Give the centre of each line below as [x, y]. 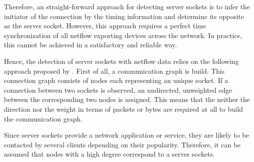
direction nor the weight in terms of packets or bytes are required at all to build [124, 109]
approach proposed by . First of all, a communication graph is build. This [114, 71]
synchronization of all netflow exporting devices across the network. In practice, [123, 35]
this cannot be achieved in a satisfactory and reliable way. [91, 45]
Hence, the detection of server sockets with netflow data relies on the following [121, 61]
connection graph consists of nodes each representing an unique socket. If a [116, 80]
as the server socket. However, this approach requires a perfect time [105, 26]
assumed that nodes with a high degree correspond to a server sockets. [109, 154]
